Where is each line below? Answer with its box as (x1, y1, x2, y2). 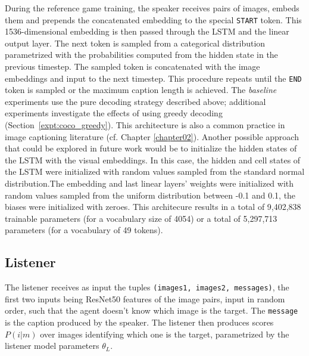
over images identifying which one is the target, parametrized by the (40, 327, 289, 340)
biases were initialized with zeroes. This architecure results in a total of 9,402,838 (5, 200, 301, 213)
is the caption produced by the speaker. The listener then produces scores (5, 316, 274, 329)
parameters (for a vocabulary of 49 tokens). (5, 224, 163, 236)
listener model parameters (5, 339, 99, 352)
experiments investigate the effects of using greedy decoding (5, 107, 223, 119)
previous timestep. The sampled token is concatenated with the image (5, 60, 260, 73)
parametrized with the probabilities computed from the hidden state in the (5, 48, 278, 61)
